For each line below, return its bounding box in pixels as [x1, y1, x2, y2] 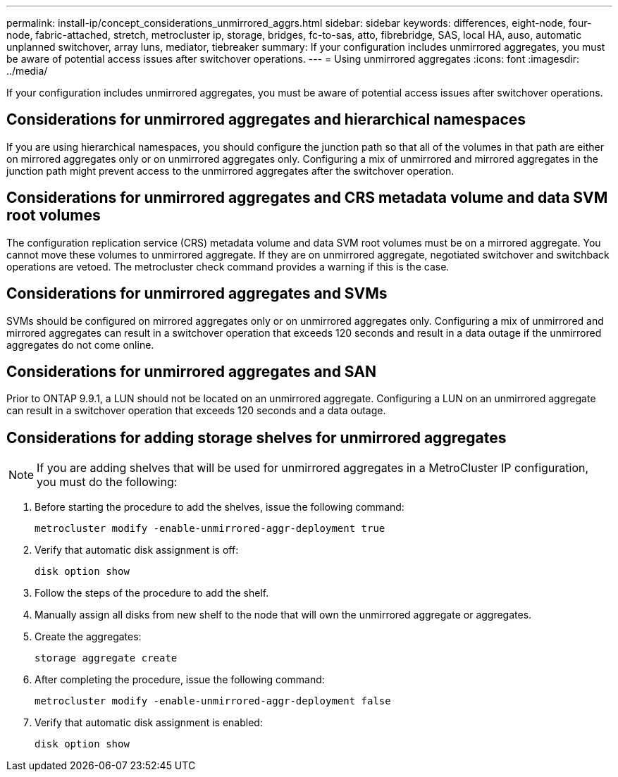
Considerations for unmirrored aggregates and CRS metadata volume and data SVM [6, 189, 608, 207]
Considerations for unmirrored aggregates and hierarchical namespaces [6, 111, 526, 129]
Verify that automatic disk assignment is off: [35, 544, 239, 557]
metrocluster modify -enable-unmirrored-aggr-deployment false [35, 695, 391, 707]
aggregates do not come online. [6, 338, 154, 351]
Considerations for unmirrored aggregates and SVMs [6, 285, 388, 303]
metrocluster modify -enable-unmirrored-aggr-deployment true [35, 523, 385, 535]
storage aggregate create [35, 652, 178, 664]
